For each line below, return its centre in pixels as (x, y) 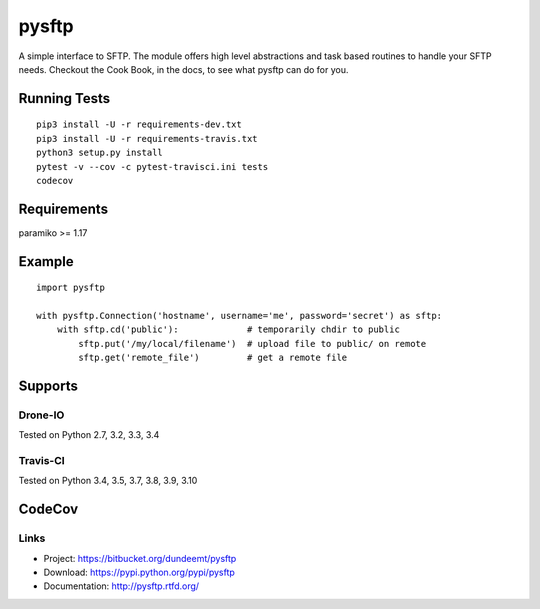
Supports (48, 385)
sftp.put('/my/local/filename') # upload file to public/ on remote (252, 343)
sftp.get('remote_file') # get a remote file (213, 358)
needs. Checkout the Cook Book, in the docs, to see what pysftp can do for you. (183, 69)
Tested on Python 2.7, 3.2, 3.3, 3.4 (89, 435)
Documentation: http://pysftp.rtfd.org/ (121, 586)
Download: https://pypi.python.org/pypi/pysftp (139, 572)
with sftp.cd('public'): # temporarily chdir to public (228, 329)
